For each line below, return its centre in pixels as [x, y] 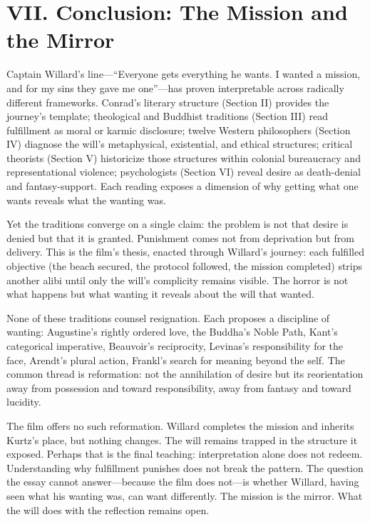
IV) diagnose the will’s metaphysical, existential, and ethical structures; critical [180, 144]
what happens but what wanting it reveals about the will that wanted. [160, 294]
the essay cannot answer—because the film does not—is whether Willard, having [183, 482]
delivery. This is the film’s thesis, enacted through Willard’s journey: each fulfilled [185, 252]
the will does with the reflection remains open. [108, 510]
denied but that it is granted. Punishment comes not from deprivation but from [180, 237]
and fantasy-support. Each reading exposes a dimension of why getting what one [183, 186]
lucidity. [24, 402]
